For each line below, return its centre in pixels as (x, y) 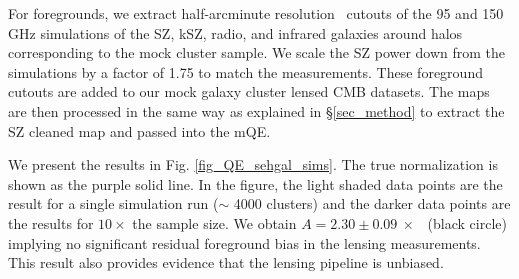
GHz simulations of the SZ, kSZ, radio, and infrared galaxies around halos (235, 32)
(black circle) (467, 222)
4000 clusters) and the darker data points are (372, 203)
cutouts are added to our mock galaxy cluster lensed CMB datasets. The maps (249, 91)
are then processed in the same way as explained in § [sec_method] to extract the (256, 110)
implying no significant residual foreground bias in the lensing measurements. (244, 242)
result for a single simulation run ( (113, 203)
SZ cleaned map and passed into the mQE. (139, 130)
